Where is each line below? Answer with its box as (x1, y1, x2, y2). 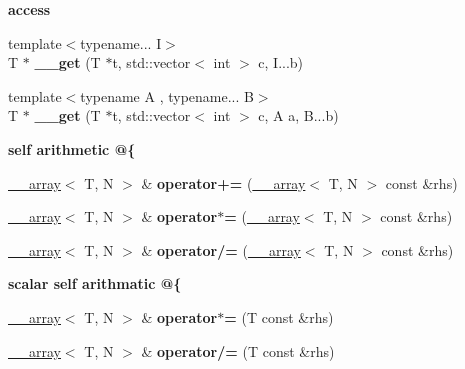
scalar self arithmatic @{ (8, 273, 182, 294)
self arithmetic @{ (8, 138, 136, 159)
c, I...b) (258, 52, 304, 73)
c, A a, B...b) (258, 105, 339, 126)
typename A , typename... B (80, 85, 254, 106)
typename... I (80, 32, 162, 53)
